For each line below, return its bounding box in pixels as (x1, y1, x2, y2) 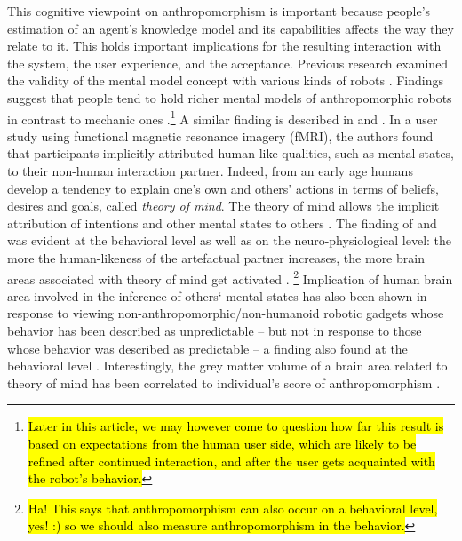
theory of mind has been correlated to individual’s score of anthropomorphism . (7, 373, 441, 392)
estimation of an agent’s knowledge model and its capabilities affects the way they (7, 19, 454, 37)
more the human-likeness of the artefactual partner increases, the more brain (7, 248, 425, 267)
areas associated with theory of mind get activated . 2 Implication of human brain (7, 267, 453, 288)
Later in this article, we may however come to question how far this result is (28, 417, 444, 435)
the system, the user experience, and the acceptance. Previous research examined (7, 53, 449, 72)
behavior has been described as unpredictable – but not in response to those (7, 322, 422, 339)
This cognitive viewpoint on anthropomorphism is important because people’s (7, 2, 431, 20)
